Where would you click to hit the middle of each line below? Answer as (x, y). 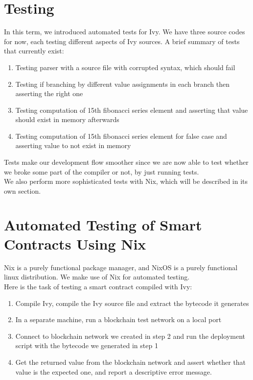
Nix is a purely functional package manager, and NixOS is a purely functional (121, 267)
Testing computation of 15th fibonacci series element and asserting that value (132, 110)
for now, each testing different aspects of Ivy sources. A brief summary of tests (122, 41)
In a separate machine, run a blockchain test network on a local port (118, 319)
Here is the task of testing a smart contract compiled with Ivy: (98, 286)
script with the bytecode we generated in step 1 (87, 345)
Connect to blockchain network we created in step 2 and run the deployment (130, 336)
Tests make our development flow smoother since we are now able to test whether (126, 162)
